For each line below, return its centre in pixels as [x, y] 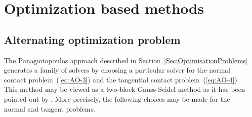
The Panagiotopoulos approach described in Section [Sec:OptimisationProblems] [126, 60]
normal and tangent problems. [50, 108]
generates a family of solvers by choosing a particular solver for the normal [117, 70]
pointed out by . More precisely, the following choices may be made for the [117, 98]
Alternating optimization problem [92, 39]
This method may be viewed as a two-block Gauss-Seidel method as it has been [125, 89]
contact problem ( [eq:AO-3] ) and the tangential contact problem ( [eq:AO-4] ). [122, 79]
